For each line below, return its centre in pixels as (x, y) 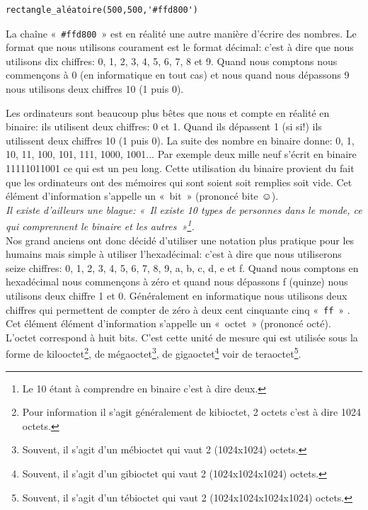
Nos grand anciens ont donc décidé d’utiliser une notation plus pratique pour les (180, 240)
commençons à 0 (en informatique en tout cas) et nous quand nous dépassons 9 (178, 75)
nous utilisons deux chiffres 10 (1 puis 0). (95, 89)
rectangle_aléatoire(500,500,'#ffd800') (102, 10)
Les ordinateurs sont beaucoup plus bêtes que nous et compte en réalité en (168, 112)
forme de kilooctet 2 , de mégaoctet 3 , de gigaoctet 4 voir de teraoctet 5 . (154, 353)
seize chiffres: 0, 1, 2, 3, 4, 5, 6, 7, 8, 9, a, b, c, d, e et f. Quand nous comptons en (182, 267)
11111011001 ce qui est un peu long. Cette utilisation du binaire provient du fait (180, 168)
